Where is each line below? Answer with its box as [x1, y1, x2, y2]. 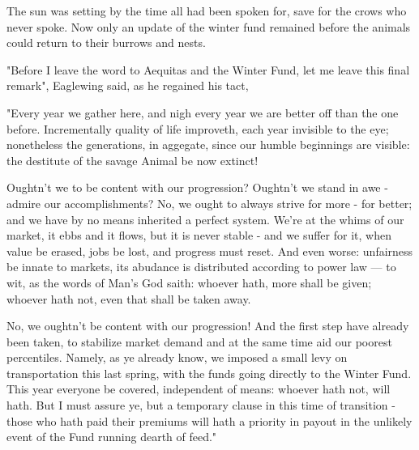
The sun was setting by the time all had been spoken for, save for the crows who [6, 2, 407, 19]
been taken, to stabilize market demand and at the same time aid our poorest [6, 333, 392, 350]
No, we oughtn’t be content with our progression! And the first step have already [6, 317, 409, 334]
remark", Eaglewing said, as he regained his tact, [6, 77, 249, 94]
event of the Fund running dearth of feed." [6, 428, 217, 445]
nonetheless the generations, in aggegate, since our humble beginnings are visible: [6, 136, 410, 153]
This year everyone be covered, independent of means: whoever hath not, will [6, 380, 391, 397]
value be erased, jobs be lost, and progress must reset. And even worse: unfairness [6, 242, 413, 259]
